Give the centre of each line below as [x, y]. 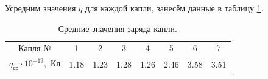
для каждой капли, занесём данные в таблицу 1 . [175, 8]
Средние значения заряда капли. [118, 28]
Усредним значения [41, 8]
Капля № [35, 48]
